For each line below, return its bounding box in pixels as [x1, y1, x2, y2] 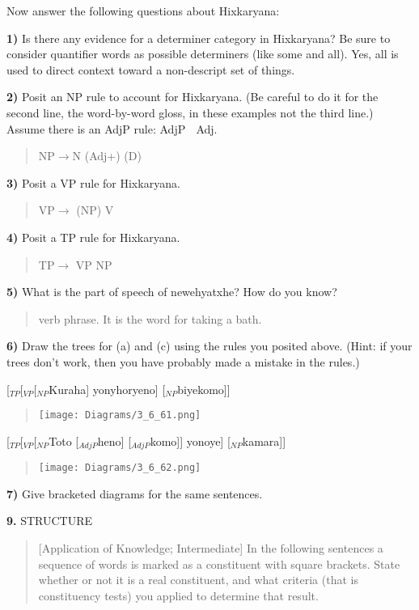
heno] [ [97, 432, 132, 449]
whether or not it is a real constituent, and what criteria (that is [38, 571, 358, 588]
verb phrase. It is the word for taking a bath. [38, 310, 262, 327]
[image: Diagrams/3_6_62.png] [38, 462, 201, 474]
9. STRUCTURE [6, 512, 93, 529]
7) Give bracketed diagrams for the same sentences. [6, 485, 263, 502]
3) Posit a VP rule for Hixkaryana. [6, 174, 180, 191]
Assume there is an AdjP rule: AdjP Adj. [6, 120, 218, 137]
